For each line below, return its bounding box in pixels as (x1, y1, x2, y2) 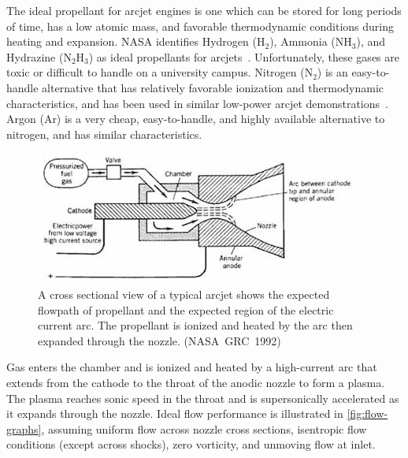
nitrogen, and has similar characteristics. (6, 125, 202, 142)
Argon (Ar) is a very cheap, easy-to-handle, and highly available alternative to (6, 110, 385, 127)
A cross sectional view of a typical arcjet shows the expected (38, 285, 330, 302)
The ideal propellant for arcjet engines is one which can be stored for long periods (6, 2, 402, 18)
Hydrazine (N (6, 48, 72, 65)
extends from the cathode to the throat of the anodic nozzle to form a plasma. (6, 374, 385, 390)
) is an (317, 64, 348, 80)
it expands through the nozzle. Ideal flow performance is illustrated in (6, 405, 343, 422)
